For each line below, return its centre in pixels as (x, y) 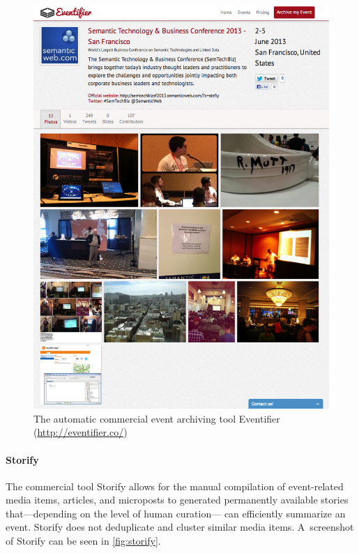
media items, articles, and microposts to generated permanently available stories (177, 500)
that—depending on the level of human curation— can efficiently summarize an (176, 513)
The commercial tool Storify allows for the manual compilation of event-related (175, 486)
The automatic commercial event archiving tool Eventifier (157, 418)
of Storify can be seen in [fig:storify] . (83, 541)
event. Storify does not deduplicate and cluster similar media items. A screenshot (180, 527)
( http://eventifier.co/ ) (81, 432)
